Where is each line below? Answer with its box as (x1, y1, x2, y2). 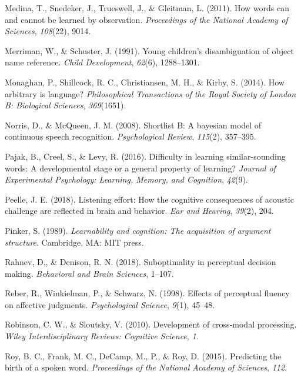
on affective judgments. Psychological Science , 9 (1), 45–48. (5, 298, 215, 310)
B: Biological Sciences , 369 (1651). (5, 99, 126, 111)
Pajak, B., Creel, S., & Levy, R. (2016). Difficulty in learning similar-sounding (5, 150, 286, 162)
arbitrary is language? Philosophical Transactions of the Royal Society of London (5, 87, 296, 100)
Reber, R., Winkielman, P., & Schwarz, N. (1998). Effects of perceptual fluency (5, 287, 290, 299)
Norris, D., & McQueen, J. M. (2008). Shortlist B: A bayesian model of (5, 118, 262, 131)
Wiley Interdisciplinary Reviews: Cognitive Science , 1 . (5, 330, 199, 342)
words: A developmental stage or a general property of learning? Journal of (5, 161, 276, 174)
